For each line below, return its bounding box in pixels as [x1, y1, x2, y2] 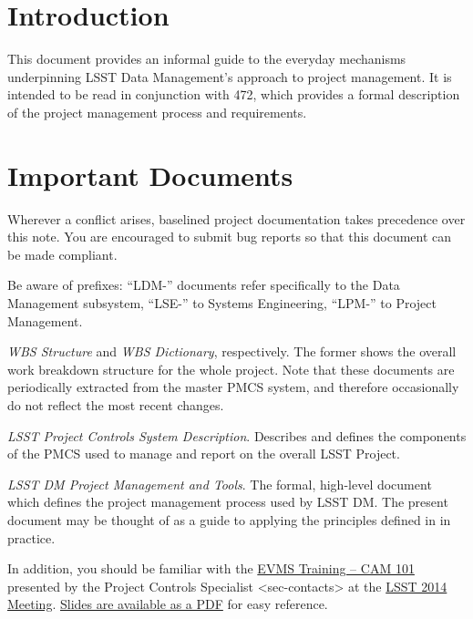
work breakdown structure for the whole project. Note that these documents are [7, 359, 455, 378]
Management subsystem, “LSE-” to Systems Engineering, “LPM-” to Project [7, 294, 437, 312]
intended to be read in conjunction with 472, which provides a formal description [7, 85, 460, 104]
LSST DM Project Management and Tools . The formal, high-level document [7, 474, 432, 493]
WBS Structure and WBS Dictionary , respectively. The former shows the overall [7, 342, 457, 361]
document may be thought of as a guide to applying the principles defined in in [7, 510, 451, 529]
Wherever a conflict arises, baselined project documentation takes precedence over [7, 209, 466, 228]
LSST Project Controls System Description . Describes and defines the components [7, 426, 467, 445]
